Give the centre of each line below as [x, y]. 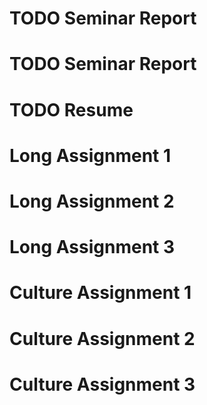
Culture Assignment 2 [102, 338]
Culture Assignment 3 [102, 384]
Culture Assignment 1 [100, 293]
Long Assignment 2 [92, 201]
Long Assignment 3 [92, 247]
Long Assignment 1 [90, 155]
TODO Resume [71, 109]
